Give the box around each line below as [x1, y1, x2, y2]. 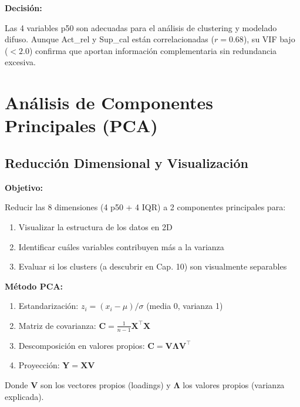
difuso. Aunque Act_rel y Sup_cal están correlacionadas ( [5, 33, 214, 45]
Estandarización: [18, 300, 79, 312]
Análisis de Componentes [5, 90, 213, 115]
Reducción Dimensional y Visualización [5, 153, 248, 171]
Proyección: [18, 359, 60, 371]
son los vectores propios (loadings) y [40, 378, 171, 391]
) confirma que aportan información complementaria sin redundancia [29, 44, 277, 56]
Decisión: [5, 2, 42, 14]
